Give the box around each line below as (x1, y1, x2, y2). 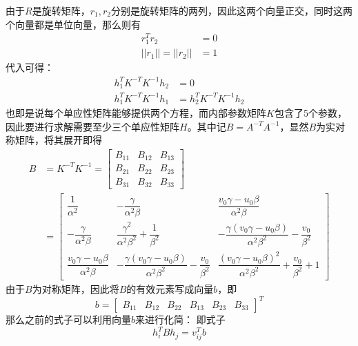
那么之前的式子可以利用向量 (6, 312, 131, 327)
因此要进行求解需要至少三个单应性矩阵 (6, 119, 179, 133)
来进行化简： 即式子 (135, 312, 226, 327)
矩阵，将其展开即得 (14, 133, 102, 147)
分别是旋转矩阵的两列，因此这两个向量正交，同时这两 (110, 3, 352, 17)
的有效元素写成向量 (126, 281, 214, 296)
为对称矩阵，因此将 (32, 281, 119, 296)
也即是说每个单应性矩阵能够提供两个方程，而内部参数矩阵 (6, 106, 266, 120)
